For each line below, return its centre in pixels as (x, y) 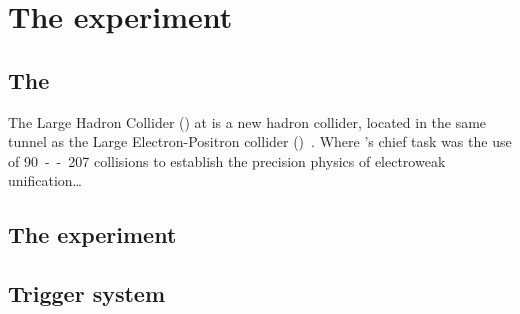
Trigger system (87, 293)
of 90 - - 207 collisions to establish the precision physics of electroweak (227, 160)
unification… (45, 180)
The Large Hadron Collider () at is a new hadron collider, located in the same (247, 121)
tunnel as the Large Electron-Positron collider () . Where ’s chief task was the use (260, 141)
